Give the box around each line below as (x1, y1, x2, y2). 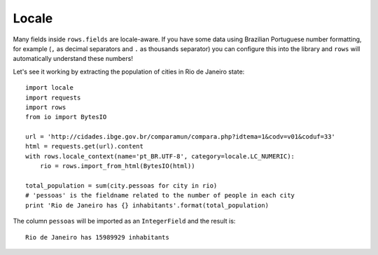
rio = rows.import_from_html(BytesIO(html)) (39, 162, 195, 170)
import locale (25, 84, 73, 92)
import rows (25, 103, 66, 111)
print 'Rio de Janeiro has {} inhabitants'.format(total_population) (25, 201, 269, 209)
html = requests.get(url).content (25, 142, 143, 151)
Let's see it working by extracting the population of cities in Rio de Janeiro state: (13, 67, 245, 76)
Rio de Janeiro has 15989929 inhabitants (25, 233, 169, 241)
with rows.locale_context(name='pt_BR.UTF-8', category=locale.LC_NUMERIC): (25, 152, 295, 160)
